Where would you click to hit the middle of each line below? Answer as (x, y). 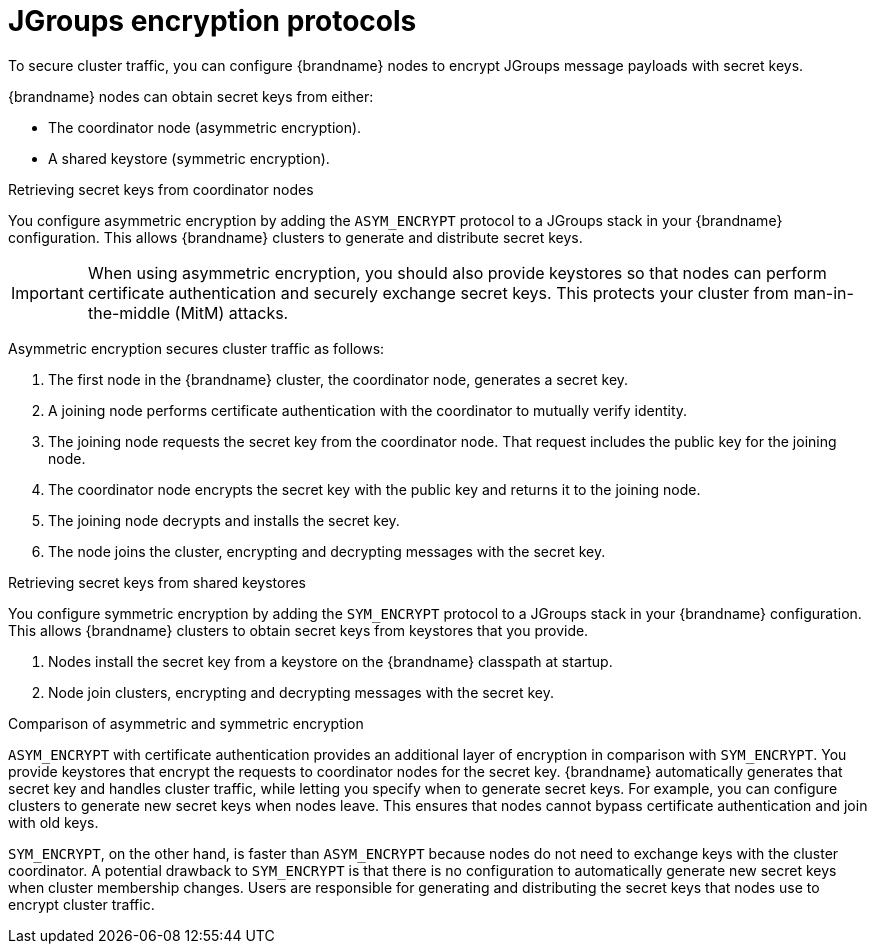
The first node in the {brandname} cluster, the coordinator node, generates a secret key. (338, 379)
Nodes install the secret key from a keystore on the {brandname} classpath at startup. (330, 661)
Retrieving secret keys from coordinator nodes (161, 189)
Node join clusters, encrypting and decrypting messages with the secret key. (301, 692)
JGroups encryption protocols (212, 21)
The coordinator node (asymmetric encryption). (205, 127)
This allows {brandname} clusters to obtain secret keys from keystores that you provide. (298, 630)
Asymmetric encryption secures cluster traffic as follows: (196, 348)
